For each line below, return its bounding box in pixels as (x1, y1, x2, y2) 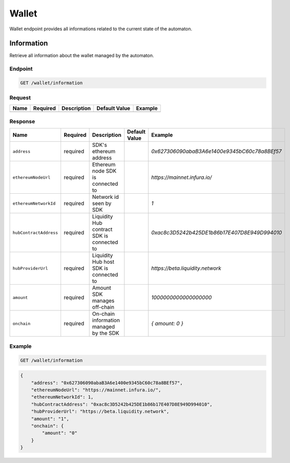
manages (92, 297, 115, 304)
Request (9, 94, 31, 101)
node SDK (92, 168, 117, 175)
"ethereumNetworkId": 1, (31, 394, 94, 400)
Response (9, 118, 35, 125)
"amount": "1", (31, 416, 69, 421)
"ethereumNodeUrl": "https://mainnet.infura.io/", (31, 387, 161, 393)
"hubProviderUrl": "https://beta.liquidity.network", (31, 409, 169, 415)
